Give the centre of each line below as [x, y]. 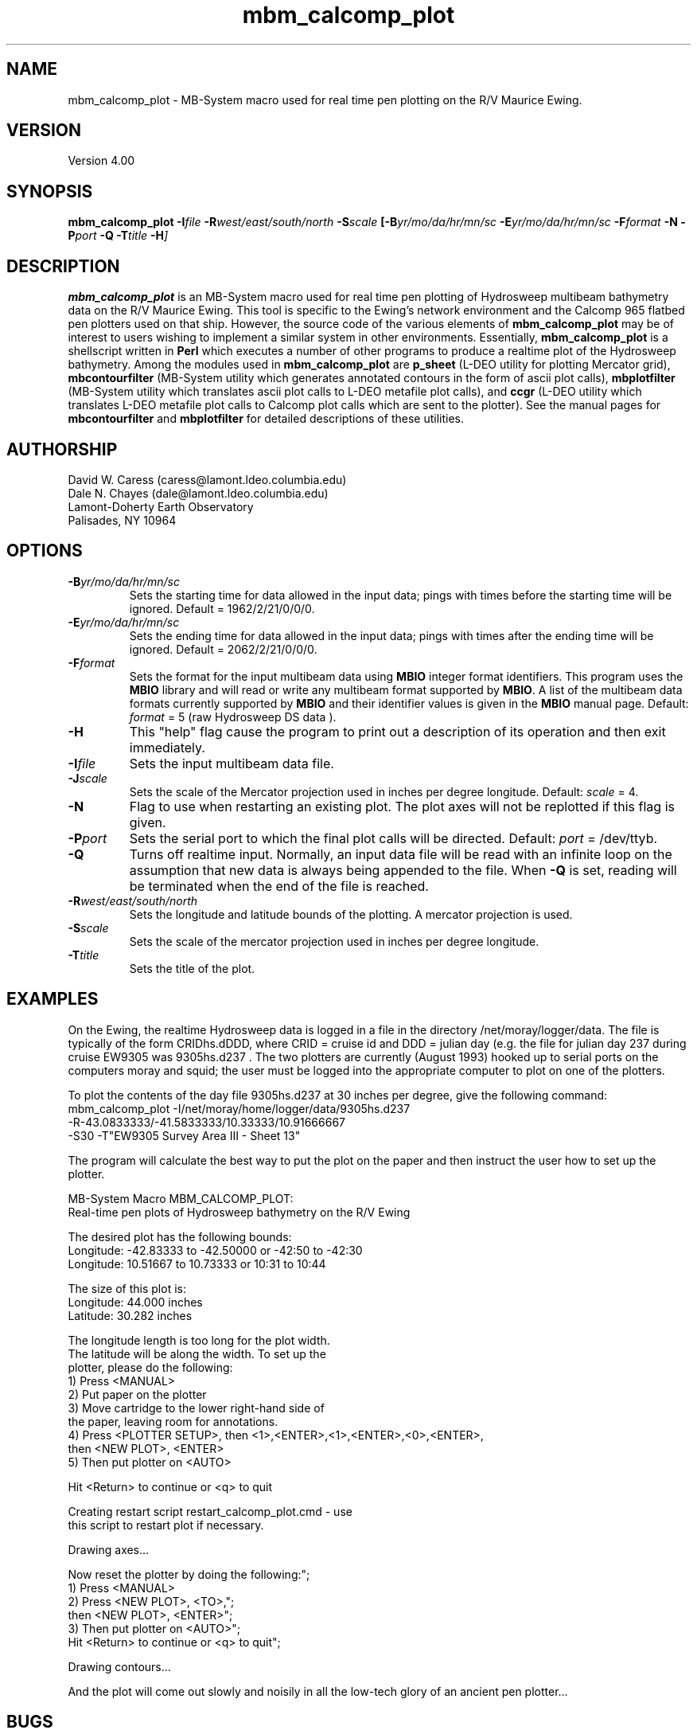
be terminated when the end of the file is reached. [279, 886]
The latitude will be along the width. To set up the [197, 1353]
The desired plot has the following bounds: [180, 1236]
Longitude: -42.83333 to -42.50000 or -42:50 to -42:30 [215, 1250]
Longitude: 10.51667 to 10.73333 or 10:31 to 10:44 [197, 1263]
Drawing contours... [119, 1666]
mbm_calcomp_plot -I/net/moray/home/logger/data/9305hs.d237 [239, 1108]
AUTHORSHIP [62, 449]
